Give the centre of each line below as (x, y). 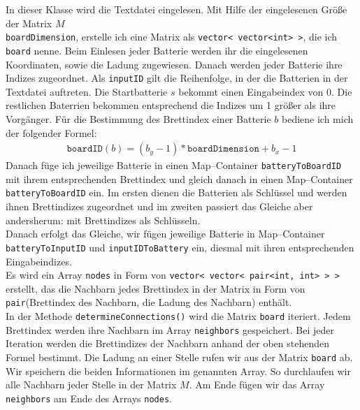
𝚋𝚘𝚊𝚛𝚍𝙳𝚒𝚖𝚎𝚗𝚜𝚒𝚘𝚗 (223, 149)
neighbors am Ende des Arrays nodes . (89, 398)
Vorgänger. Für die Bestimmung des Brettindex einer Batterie (138, 118)
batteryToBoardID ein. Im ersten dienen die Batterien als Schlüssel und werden (177, 192)
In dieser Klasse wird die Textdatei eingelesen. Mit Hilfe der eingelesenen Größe (177, 9)
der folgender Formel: (51, 132)
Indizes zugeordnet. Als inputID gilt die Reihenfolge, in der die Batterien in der (177, 78)
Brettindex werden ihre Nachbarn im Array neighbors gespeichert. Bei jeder (170, 329)
